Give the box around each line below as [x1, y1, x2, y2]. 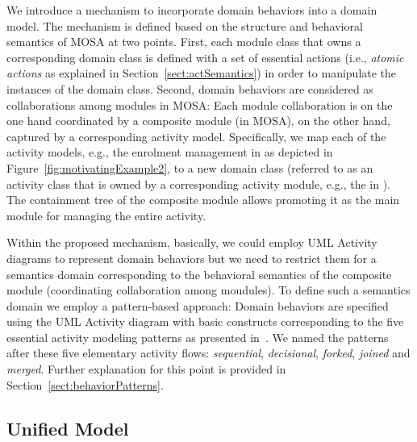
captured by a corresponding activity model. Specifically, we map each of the [6, 127, 386, 144]
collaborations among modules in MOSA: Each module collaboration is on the [6, 96, 393, 113]
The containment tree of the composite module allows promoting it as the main [6, 191, 400, 208]
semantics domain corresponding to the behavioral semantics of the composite [6, 265, 392, 282]
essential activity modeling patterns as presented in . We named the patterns [6, 328, 389, 345]
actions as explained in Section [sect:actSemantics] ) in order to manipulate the [6, 65, 397, 81]
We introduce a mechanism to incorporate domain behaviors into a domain [6, 2, 377, 18]
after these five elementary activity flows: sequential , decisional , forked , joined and [6, 344, 411, 361]
